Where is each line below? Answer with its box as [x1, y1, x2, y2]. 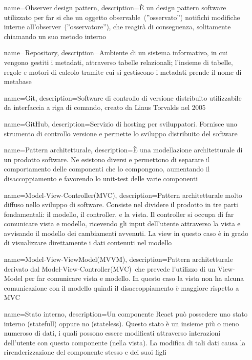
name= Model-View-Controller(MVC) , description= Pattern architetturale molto [4, 190, 242, 200]
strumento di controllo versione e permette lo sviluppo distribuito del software [4, 128, 238, 138]
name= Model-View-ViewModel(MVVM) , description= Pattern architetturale [4, 254, 233, 264]
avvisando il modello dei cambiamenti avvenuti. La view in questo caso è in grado [4, 228, 249, 238]
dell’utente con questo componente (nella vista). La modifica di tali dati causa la [4, 337, 246, 347]
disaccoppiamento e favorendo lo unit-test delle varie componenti [4, 173, 198, 183]
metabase [4, 76, 32, 86]
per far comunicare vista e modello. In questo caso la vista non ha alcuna [24, 273, 244, 283]
